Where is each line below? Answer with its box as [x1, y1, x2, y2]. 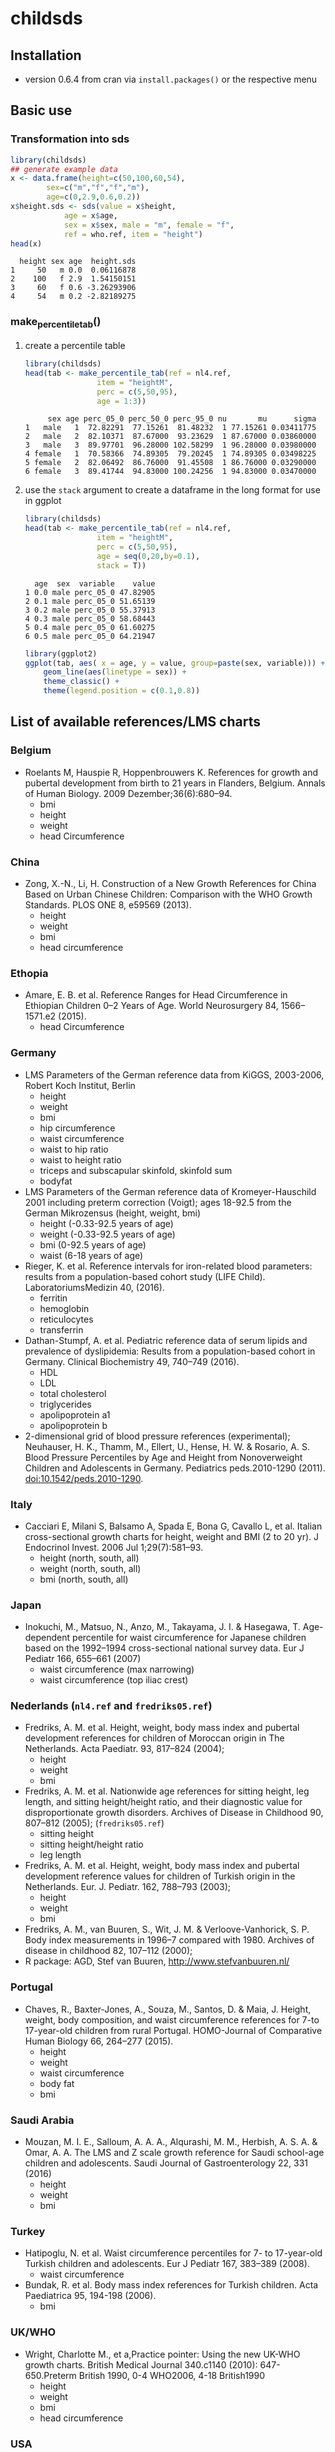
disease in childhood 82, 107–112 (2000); [24, 1945, 193, 1957]
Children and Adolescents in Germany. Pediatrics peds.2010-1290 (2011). [24, 1462, 326, 1474]
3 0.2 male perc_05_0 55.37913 [24, 605, 156, 615]
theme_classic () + [43, 677, 120, 687]
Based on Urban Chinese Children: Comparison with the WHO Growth [24, 888, 313, 900]
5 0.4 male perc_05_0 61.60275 [24, 622, 156, 632]
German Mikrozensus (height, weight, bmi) [24, 1207, 201, 1219]
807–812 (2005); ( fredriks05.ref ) [24, 1817, 165, 1829]
